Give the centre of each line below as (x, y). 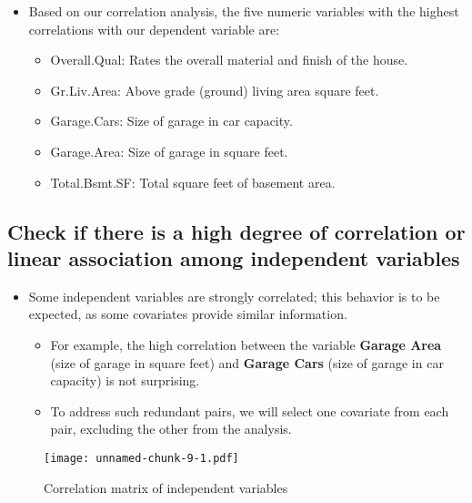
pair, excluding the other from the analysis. (171, 429)
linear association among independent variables (234, 257)
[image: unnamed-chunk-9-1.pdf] (141, 458)
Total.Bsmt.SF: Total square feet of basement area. (193, 182)
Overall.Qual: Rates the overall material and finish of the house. (229, 60)
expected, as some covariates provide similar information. (188, 314)
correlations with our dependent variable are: (154, 29)
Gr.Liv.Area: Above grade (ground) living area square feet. (215, 90)
